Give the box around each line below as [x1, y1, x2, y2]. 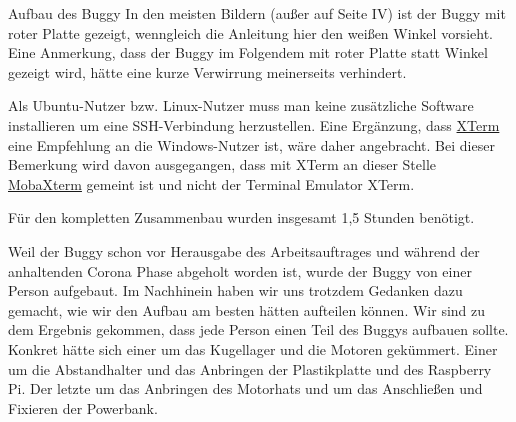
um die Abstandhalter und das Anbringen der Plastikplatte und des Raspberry [8, 358, 492, 379]
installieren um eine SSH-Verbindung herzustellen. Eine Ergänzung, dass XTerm [8, 114, 500, 135]
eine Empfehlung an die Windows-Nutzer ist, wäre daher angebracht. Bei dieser [8, 134, 495, 155]
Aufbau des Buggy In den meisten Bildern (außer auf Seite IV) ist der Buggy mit [8, 3, 506, 23]
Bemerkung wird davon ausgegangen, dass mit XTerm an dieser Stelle [8, 154, 437, 175]
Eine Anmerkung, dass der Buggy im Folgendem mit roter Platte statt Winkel [8, 42, 488, 63]
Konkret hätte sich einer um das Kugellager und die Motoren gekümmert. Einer [8, 338, 498, 359]
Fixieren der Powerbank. [8, 397, 158, 418]
